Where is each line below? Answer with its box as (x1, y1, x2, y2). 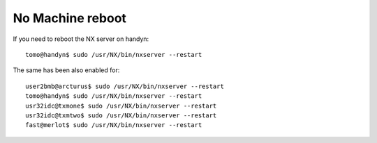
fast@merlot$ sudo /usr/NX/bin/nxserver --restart (25, 121, 202, 129)
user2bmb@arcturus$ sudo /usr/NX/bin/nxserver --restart (25, 82, 225, 90)
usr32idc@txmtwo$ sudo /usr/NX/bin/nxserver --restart (25, 111, 217, 119)
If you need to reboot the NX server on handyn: (13, 35, 149, 43)
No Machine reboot (13, 10, 127, 26)
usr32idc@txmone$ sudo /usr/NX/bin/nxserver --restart (25, 101, 217, 110)
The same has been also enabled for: (13, 66, 120, 74)
